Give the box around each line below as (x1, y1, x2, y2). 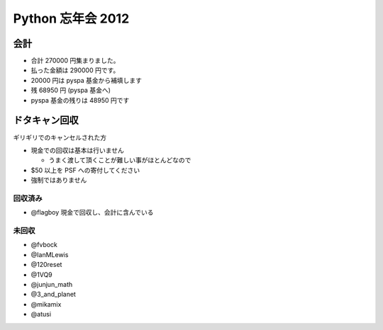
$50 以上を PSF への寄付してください (30, 166, 140, 174)
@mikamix (30, 300, 62, 308)
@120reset (30, 261, 62, 269)
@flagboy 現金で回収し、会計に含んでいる (30, 208, 154, 217)
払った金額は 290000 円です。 (30, 66, 120, 74)
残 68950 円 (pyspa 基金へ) (30, 86, 111, 95)
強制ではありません (30, 176, 87, 184)
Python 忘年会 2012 (13, 11, 130, 26)
